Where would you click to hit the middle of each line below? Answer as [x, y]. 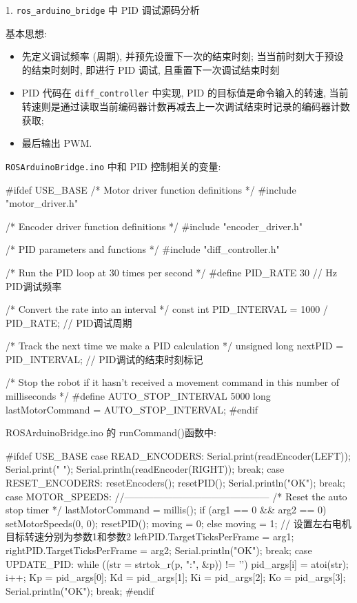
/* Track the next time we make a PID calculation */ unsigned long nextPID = [175, 346]
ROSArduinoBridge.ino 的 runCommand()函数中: [111, 432]
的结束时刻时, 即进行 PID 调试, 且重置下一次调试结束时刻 [151, 69]
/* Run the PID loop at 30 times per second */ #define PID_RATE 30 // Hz [172, 272]
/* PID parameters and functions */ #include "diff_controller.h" [143, 249]
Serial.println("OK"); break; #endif [80, 590]
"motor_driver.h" [42, 203]
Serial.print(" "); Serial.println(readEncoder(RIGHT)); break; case [145, 469]
